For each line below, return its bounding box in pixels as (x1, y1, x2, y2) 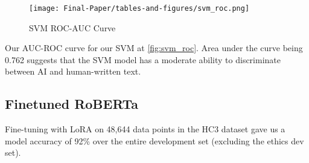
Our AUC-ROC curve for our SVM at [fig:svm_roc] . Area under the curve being (5, 42, 303, 54)
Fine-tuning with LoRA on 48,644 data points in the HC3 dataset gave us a (5, 123, 285, 135)
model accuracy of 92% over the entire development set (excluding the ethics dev (5, 134, 304, 147)
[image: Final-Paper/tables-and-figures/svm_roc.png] (29, 4, 250, 13)
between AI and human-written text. (5, 65, 141, 78)
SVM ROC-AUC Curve (29, 21, 116, 34)
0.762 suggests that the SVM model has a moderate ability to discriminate (5, 53, 281, 66)
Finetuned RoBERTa (5, 94, 139, 113)
